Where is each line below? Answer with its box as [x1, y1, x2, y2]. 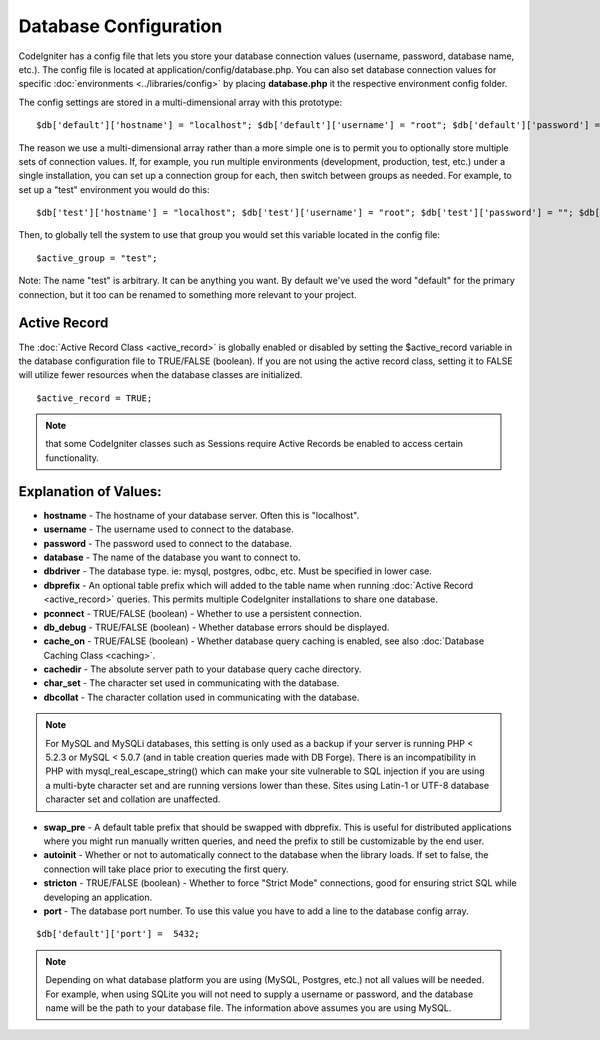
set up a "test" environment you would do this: [18, 183, 210, 195]
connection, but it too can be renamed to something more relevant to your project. [18, 288, 357, 300]
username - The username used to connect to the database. [43, 523, 294, 535]
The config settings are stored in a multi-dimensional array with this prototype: [18, 96, 343, 108]
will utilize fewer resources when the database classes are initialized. [18, 369, 303, 381]
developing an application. [43, 891, 153, 903]
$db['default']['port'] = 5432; [36, 928, 200, 940]
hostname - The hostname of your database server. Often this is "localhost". [43, 509, 360, 521]
